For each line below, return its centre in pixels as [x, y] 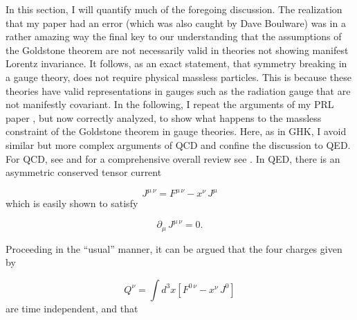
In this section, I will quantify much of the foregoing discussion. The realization [174, 9]
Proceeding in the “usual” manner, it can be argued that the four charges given [174, 248]
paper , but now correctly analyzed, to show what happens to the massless [164, 117]
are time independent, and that [72, 308]
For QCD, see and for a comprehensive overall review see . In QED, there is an [173, 158]
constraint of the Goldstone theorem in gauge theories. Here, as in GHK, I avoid [176, 131]
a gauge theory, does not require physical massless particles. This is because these [178, 77]
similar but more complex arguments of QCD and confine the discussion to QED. [178, 144]
